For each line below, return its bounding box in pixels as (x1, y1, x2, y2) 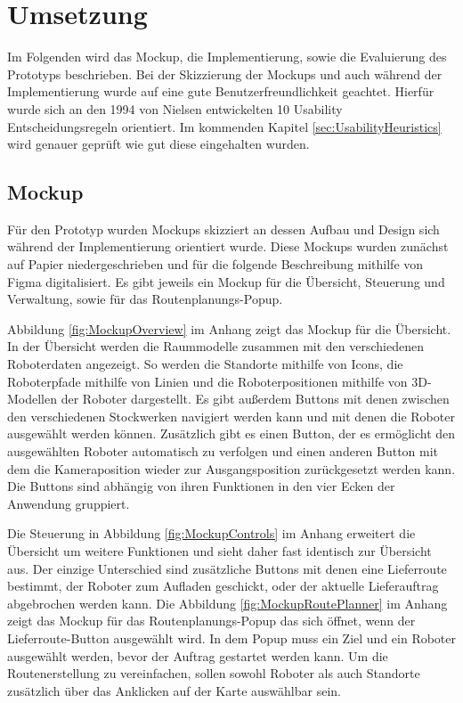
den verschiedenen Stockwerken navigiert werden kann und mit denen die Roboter (7, 406, 455, 425)
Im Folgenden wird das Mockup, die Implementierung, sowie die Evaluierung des (7, 47, 447, 66)
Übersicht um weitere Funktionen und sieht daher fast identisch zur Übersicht (7, 541, 432, 560)
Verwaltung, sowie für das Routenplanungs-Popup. (7, 290, 283, 308)
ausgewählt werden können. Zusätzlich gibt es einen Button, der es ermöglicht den (7, 424, 456, 443)
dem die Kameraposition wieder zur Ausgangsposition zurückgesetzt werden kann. (7, 459, 456, 478)
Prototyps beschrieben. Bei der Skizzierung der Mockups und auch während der (7, 64, 443, 83)
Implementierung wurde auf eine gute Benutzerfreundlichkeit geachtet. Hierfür (7, 82, 435, 101)
